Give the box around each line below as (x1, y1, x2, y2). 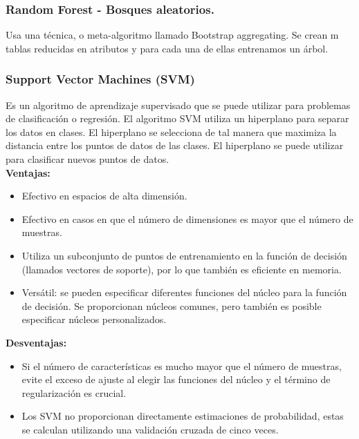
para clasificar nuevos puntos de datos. (6, 152, 169, 166)
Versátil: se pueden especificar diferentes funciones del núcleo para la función (21, 285, 347, 300)
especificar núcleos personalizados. (21, 312, 167, 326)
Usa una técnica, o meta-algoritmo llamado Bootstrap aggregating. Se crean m (6, 28, 339, 42)
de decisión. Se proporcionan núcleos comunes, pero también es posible (21, 298, 322, 313)
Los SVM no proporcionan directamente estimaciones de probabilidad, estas (21, 409, 344, 423)
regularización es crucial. (21, 385, 127, 400)
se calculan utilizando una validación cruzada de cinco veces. (21, 422, 279, 436)
